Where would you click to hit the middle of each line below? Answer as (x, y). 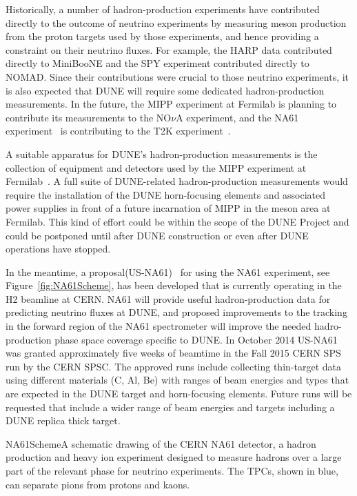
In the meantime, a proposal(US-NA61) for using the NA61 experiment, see (168, 271)
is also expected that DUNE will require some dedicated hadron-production (165, 90)
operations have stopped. (58, 249)
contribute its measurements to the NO (89, 117)
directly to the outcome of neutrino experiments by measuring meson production (176, 22)
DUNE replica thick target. (63, 420)
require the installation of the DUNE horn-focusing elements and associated (166, 194)
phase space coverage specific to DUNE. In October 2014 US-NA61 (196, 339)
